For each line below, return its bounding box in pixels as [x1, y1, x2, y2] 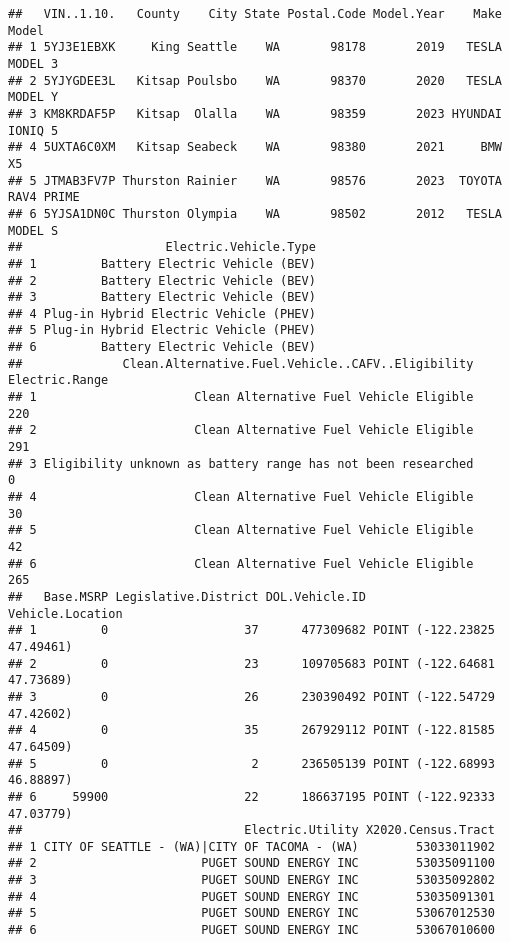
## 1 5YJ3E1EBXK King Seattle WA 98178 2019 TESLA [8, 40, 502, 55]
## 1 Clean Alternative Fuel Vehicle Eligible [8, 390, 474, 405]
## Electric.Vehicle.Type [8, 240, 316, 255]
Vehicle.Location [8, 606, 123, 621]
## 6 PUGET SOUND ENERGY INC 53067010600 [8, 923, 495, 938]
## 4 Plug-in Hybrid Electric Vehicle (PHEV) [8, 306, 316, 321]
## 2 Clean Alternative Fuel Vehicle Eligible [8, 423, 474, 438]
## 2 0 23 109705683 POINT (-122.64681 [8, 656, 495, 671]
